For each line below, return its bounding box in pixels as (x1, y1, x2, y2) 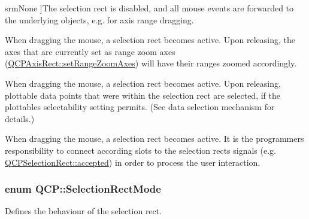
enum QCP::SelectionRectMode (5, 181, 161, 196)
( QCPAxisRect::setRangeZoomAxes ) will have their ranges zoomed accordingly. (5, 57, 297, 69)
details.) (5, 112, 35, 124)
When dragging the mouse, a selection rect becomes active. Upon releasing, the (5, 34, 295, 46)
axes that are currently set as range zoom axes (5, 45, 175, 57)
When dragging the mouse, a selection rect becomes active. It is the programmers (5, 132, 304, 145)
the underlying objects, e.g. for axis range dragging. (5, 13, 194, 26)
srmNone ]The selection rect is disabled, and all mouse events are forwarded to (5, 2, 294, 14)
